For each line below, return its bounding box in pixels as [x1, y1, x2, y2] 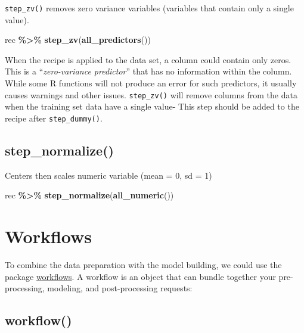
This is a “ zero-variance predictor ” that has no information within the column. [5, 65, 292, 77]
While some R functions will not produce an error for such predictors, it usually [5, 77, 297, 89]
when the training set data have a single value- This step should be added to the [5, 100, 299, 113]
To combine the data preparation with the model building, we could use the [5, 259, 282, 271]
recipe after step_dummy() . [5, 111, 103, 124]
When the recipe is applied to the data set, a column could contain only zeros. [5, 53, 291, 66]
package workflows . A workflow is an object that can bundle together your [5, 270, 276, 282]
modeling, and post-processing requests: [47, 282, 193, 294]
